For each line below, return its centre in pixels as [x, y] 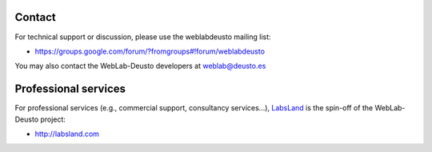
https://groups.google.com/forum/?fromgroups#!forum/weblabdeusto [150, 51]
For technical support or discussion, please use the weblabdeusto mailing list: [143, 37]
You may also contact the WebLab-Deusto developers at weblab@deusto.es [140, 66]
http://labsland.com [67, 134]
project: [53, 119]
